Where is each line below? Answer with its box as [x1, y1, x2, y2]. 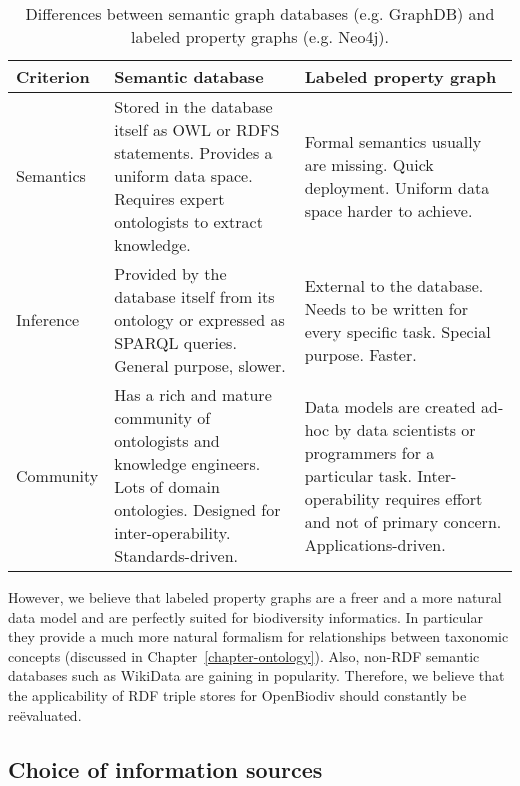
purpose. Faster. [304, 342, 417, 366]
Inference [16, 308, 80, 331]
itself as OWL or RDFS [114, 118, 280, 141]
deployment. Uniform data [304, 175, 490, 199]
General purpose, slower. [114, 354, 286, 377]
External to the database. [304, 273, 484, 297]
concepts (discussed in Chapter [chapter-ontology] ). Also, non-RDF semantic [8, 645, 480, 666]
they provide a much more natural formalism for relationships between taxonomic [8, 626, 509, 647]
